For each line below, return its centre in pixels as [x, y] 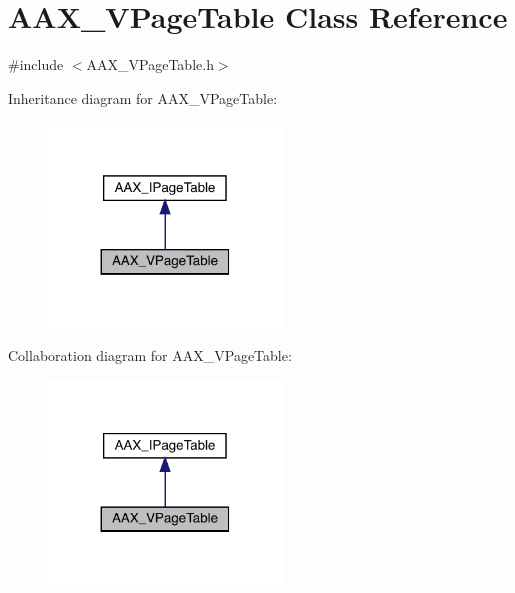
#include [36, 64]
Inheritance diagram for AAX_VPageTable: [143, 97]
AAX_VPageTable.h [150, 64]
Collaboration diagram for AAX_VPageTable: [150, 355]
